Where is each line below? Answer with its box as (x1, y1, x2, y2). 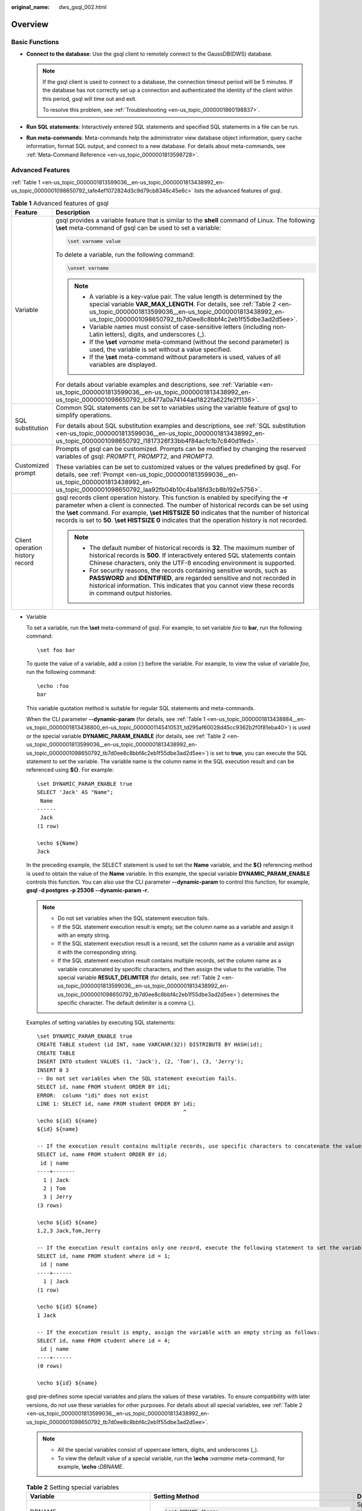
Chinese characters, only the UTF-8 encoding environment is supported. (89, 558, 296, 567)
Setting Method (153, 1492, 199, 1500)
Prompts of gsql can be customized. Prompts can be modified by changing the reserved (56, 444, 306, 453)
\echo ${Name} (37, 840, 78, 846)
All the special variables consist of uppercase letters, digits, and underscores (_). (57, 1446, 259, 1454)
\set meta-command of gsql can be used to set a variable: (56, 224, 221, 232)
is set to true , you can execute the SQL (210, 749, 308, 757)
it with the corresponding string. (57, 948, 138, 956)
